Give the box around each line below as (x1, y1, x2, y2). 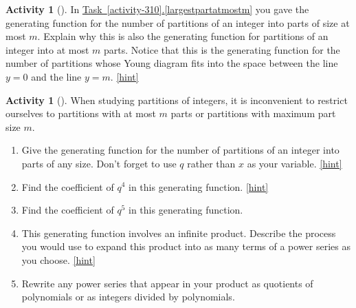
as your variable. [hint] (247, 156, 342, 170)
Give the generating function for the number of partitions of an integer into (21, 143, 340, 157)
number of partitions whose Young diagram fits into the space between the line (5, 56, 338, 70)
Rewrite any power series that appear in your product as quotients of (21, 276, 313, 290)
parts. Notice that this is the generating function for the (104, 42, 340, 57)
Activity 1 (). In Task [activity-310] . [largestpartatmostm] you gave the (5, 2, 309, 16)
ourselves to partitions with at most (5, 106, 156, 121)
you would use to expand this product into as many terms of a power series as (21, 239, 351, 254)
